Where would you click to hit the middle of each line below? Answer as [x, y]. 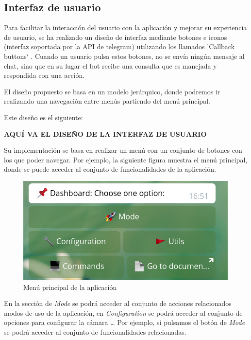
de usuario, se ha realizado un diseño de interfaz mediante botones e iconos [116, 37]
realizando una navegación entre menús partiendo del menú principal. [107, 101]
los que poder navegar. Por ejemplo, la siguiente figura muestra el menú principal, [126, 159]
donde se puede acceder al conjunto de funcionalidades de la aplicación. [110, 169]
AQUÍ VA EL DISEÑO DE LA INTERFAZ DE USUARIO [105, 134]
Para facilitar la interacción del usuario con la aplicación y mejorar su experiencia [125, 27]
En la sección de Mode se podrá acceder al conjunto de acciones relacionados [118, 303]
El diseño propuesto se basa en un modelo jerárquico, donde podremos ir [112, 91]
